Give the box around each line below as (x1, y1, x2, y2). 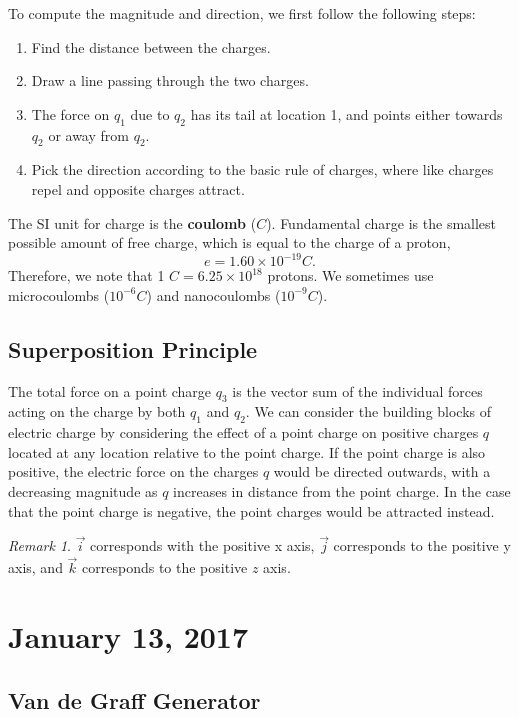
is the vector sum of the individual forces (232, 380, 483, 401)
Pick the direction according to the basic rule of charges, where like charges (31, 159, 494, 180)
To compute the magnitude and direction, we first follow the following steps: (8, 3, 476, 23)
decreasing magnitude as (8, 481, 158, 502)
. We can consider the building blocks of (245, 401, 492, 422)
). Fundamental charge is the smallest (266, 212, 497, 233)
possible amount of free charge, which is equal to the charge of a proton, (8, 232, 451, 253)
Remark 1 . (8, 535, 71, 556)
